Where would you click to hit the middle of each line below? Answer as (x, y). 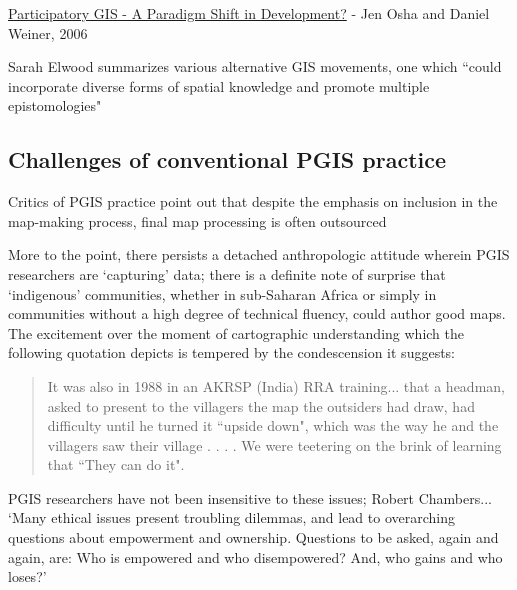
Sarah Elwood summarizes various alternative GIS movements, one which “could (255, 66)
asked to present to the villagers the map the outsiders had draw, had (261, 405)
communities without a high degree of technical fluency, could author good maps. (257, 313)
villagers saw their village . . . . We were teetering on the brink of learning (274, 444)
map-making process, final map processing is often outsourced (197, 220)
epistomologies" (55, 105)
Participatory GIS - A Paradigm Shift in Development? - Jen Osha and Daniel (249, 13)
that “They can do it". (116, 464)
